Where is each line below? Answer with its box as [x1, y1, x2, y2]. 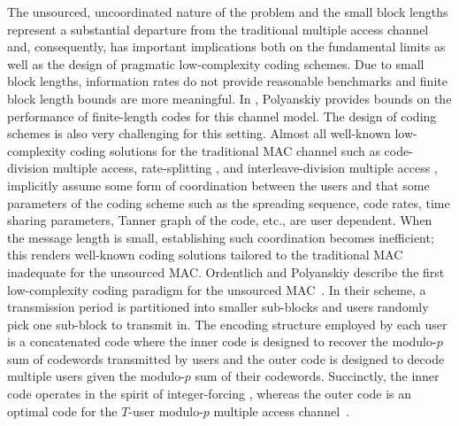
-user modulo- [128, 401, 203, 420]
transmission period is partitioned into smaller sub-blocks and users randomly [7, 298, 429, 316]
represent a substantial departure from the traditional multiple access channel [7, 19, 429, 38]
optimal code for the [7, 401, 118, 420]
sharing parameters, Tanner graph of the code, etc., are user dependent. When [7, 211, 432, 229]
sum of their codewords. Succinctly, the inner [195, 367, 440, 385]
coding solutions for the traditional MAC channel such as [70, 141, 380, 159]
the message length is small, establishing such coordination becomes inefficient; [7, 228, 434, 246]
